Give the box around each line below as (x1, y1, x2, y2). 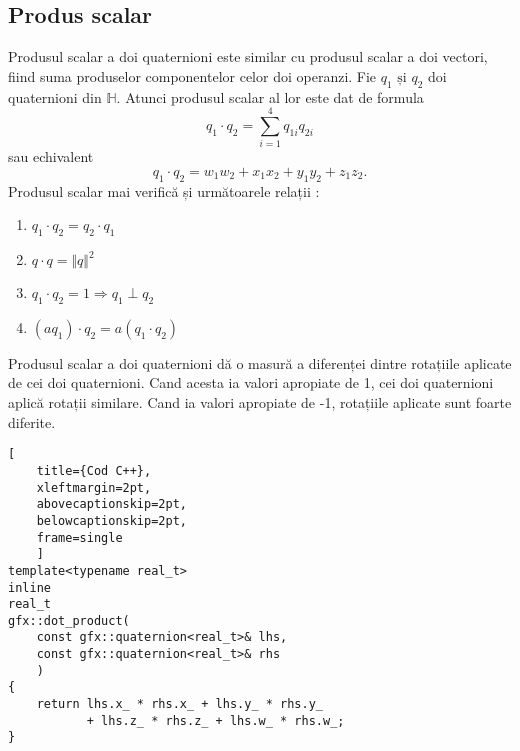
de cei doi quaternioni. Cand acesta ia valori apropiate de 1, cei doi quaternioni (8, 372, 494, 393)
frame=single (36, 530, 123, 545)
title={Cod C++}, (36, 463, 152, 478)
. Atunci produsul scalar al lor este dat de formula (116, 86, 424, 107)
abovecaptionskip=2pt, (36, 497, 187, 512)
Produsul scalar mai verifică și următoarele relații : (8, 180, 320, 201)
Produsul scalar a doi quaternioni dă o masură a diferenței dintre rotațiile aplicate (8, 352, 512, 373)
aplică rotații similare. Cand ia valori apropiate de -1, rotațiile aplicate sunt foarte (8, 392, 512, 413)
